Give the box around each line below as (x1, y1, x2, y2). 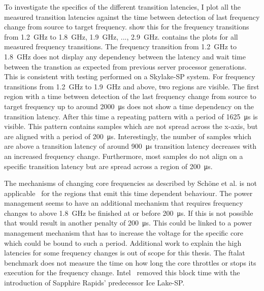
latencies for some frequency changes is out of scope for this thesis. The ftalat (4, 247, 245, 258)
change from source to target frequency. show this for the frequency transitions (4, 21, 249, 32)
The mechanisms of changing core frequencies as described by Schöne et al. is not (4, 178, 257, 188)
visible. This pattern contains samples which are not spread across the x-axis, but (4, 121, 258, 132)
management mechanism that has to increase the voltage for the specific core (4, 228, 243, 238)
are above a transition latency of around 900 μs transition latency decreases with (4, 141, 256, 151)
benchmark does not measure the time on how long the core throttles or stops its (4, 257, 256, 268)
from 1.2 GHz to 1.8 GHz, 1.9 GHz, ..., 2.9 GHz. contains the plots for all (4, 31, 238, 42)
